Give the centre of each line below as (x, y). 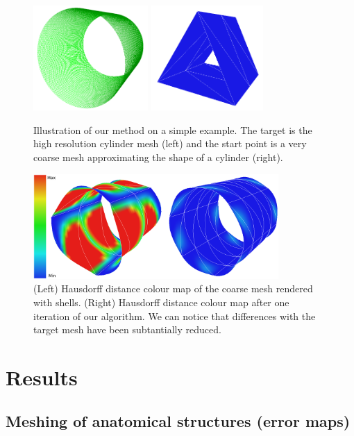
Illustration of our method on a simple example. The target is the (173, 129)
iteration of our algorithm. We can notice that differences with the (175, 316)
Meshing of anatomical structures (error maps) (178, 421)
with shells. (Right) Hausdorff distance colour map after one (161, 302)
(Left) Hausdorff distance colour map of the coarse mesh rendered (173, 288)
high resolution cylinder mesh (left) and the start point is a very (170, 143)
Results (42, 377)
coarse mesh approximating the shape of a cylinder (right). (158, 157)
